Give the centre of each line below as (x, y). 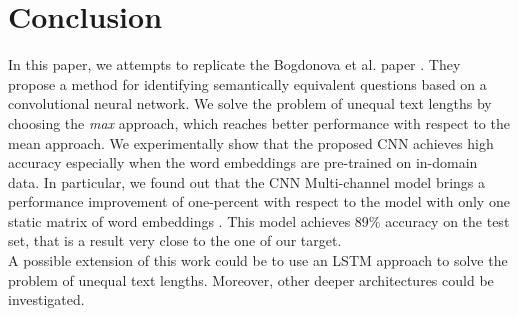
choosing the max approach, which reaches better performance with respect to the (259, 122)
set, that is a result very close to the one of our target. (175, 240)
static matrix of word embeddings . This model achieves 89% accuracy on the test (259, 220)
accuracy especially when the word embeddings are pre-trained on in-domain (243, 162)
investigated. (46, 299)
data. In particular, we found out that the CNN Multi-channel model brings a (247, 181)
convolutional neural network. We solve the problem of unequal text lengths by (250, 103)
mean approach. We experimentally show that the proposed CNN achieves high (251, 142)
